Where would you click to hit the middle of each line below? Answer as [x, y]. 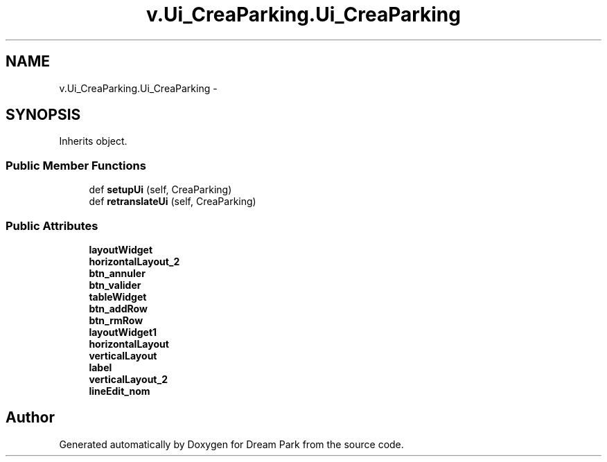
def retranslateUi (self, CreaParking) [173, 202]
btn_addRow [118, 308]
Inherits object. [93, 141]
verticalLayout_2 [128, 379]
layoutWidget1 [123, 332]
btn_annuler [117, 273]
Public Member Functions [76, 165]
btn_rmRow [116, 320]
